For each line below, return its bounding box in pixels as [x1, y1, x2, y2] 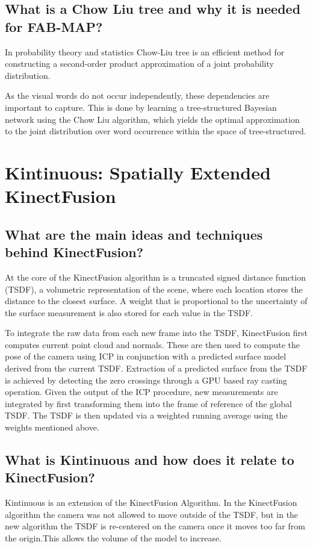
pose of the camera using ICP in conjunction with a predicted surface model [5, 350, 287, 363]
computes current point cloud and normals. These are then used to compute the [5, 338, 300, 350]
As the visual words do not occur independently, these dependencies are [5, 89, 270, 102]
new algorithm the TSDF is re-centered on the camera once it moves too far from [5, 520, 305, 532]
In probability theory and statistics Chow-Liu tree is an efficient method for [5, 45, 285, 58]
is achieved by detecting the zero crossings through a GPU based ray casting [5, 373, 288, 386]
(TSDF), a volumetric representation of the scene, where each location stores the [5, 282, 303, 295]
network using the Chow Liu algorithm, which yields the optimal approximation [5, 113, 300, 125]
